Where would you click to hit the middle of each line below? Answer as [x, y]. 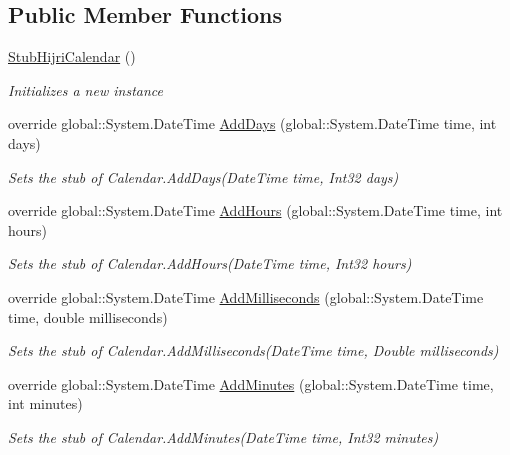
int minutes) [45, 403]
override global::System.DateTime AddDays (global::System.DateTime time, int [252, 123]
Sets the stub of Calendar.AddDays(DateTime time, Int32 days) [203, 176]
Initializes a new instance [85, 89]
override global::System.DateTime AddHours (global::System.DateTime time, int [255, 210]
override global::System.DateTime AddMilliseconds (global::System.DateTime [246, 296]
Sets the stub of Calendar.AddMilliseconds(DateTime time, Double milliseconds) [253, 350]
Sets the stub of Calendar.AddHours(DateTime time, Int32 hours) [210, 263]
